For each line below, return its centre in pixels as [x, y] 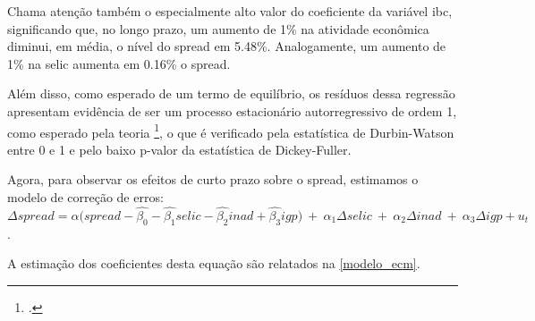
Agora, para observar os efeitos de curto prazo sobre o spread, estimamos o [213, 179]
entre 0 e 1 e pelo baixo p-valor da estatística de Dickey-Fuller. [179, 149]
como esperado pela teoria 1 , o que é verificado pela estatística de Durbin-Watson [231, 131]
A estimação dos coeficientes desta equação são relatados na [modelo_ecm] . [214, 263]
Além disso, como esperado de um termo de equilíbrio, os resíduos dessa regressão [231, 93]
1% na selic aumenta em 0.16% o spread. [119, 63]
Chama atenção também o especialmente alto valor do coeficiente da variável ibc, [230, 11]
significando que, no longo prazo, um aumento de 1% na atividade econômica [218, 28]
